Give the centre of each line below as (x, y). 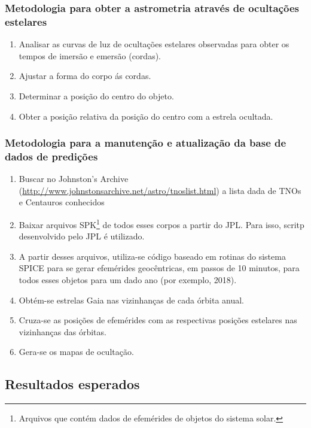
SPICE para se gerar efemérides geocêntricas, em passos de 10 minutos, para (159, 268)
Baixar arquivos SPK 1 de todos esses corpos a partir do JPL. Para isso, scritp (161, 224)
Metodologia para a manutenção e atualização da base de (146, 143)
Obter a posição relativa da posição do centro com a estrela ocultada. (146, 116)
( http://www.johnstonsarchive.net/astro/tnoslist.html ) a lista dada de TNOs (160, 190)
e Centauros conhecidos (62, 202)
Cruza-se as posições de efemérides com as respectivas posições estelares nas (158, 320)
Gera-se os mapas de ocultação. (76, 352)
